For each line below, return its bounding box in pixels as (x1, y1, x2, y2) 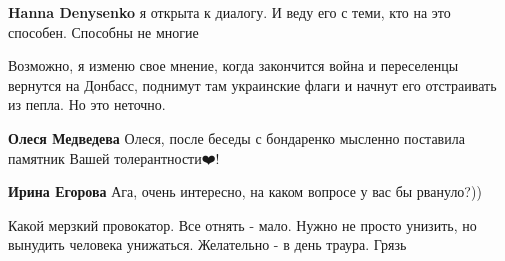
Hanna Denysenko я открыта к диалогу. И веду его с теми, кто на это (8, 2, 451, 22)
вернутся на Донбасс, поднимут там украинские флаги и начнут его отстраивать (8, 74, 497, 95)
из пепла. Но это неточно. (8, 94, 166, 115)
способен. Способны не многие (8, 21, 199, 42)
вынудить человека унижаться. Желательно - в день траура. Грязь (8, 234, 407, 255)
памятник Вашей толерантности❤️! (8, 147, 220, 168)
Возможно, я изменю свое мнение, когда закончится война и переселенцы (8, 55, 459, 76)
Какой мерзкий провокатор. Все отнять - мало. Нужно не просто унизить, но (8, 214, 477, 235)
